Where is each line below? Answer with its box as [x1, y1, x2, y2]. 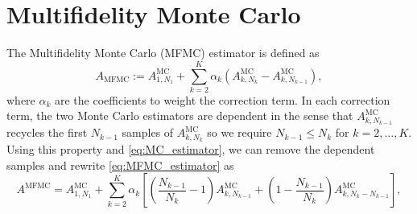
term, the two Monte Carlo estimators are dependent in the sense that [6, 107, 353, 124]
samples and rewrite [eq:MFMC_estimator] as [6, 156, 234, 173]
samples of [122, 124, 174, 141]
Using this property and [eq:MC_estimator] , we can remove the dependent [6, 141, 375, 158]
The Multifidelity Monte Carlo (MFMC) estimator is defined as [6, 44, 320, 61]
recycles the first [6, 124, 88, 141]
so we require [207, 124, 272, 141]
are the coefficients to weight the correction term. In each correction [55, 91, 390, 108]
